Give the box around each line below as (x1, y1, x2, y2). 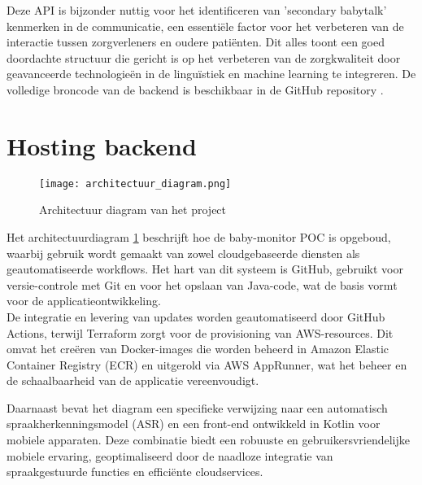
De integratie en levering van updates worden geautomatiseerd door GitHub (7, 308, 385, 325)
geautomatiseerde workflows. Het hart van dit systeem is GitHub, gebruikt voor (7, 260, 403, 277)
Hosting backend (7, 129, 197, 162)
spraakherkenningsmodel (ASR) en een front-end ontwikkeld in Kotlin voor (7, 415, 381, 432)
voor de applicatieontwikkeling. (7, 292, 161, 309)
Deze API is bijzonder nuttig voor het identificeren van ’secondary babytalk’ (7, 2, 387, 18)
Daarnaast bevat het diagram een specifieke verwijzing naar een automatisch (7, 399, 388, 416)
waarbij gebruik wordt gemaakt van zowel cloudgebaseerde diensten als (7, 244, 360, 261)
